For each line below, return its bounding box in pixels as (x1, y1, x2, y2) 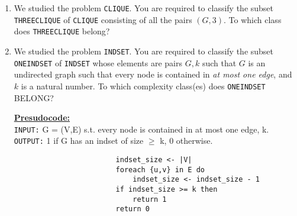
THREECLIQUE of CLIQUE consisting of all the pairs (14, 13, 192, 25)
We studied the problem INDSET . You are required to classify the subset (14, 44, 274, 57)
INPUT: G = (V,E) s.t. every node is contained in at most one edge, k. (14, 122, 269, 135)
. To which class (224, 13, 282, 25)
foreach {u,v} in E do (115, 165, 205, 174)
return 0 (115, 205, 150, 214)
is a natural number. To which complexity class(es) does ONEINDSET (21, 79, 266, 92)
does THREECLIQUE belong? (14, 25, 110, 37)
